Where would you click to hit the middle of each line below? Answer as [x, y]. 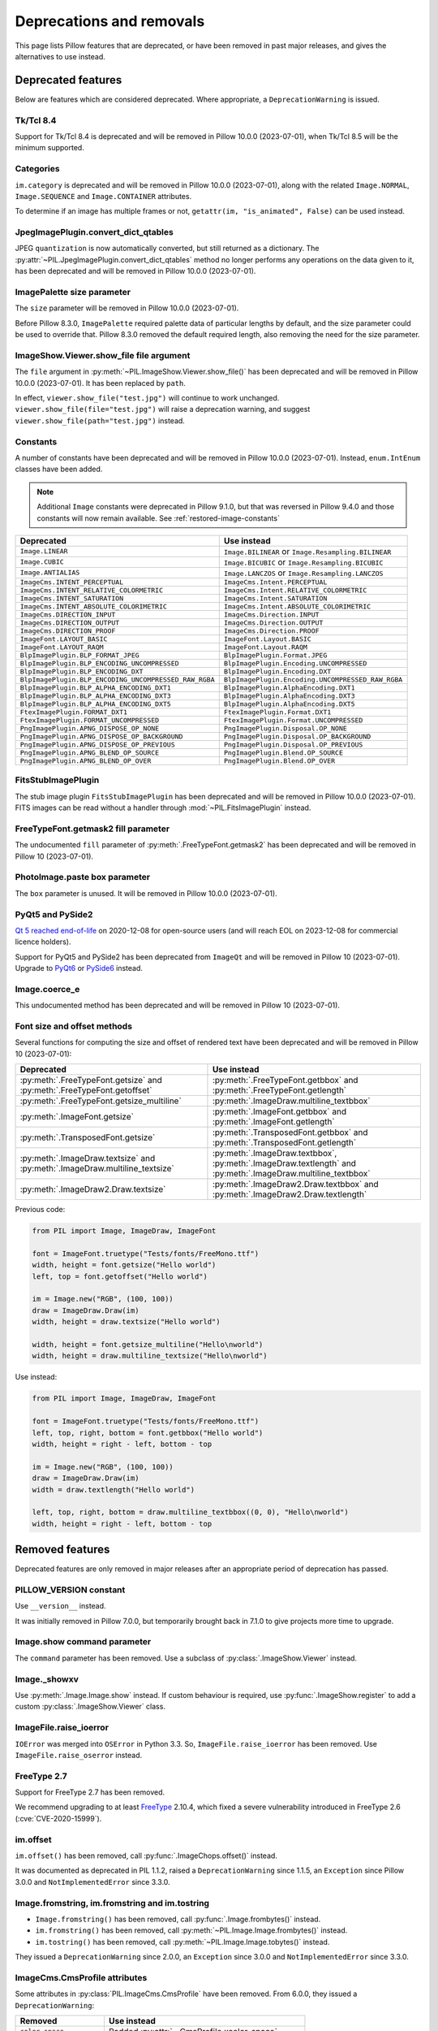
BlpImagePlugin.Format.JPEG [275, 655]
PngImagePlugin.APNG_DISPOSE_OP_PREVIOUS [97, 745]
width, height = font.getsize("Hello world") [124, 1265]
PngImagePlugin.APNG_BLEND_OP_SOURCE [90, 753]
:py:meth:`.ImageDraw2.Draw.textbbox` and [295, 1184]
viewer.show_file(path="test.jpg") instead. [100, 420]
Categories [37, 169]
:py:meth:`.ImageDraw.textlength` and [284, 1163]
